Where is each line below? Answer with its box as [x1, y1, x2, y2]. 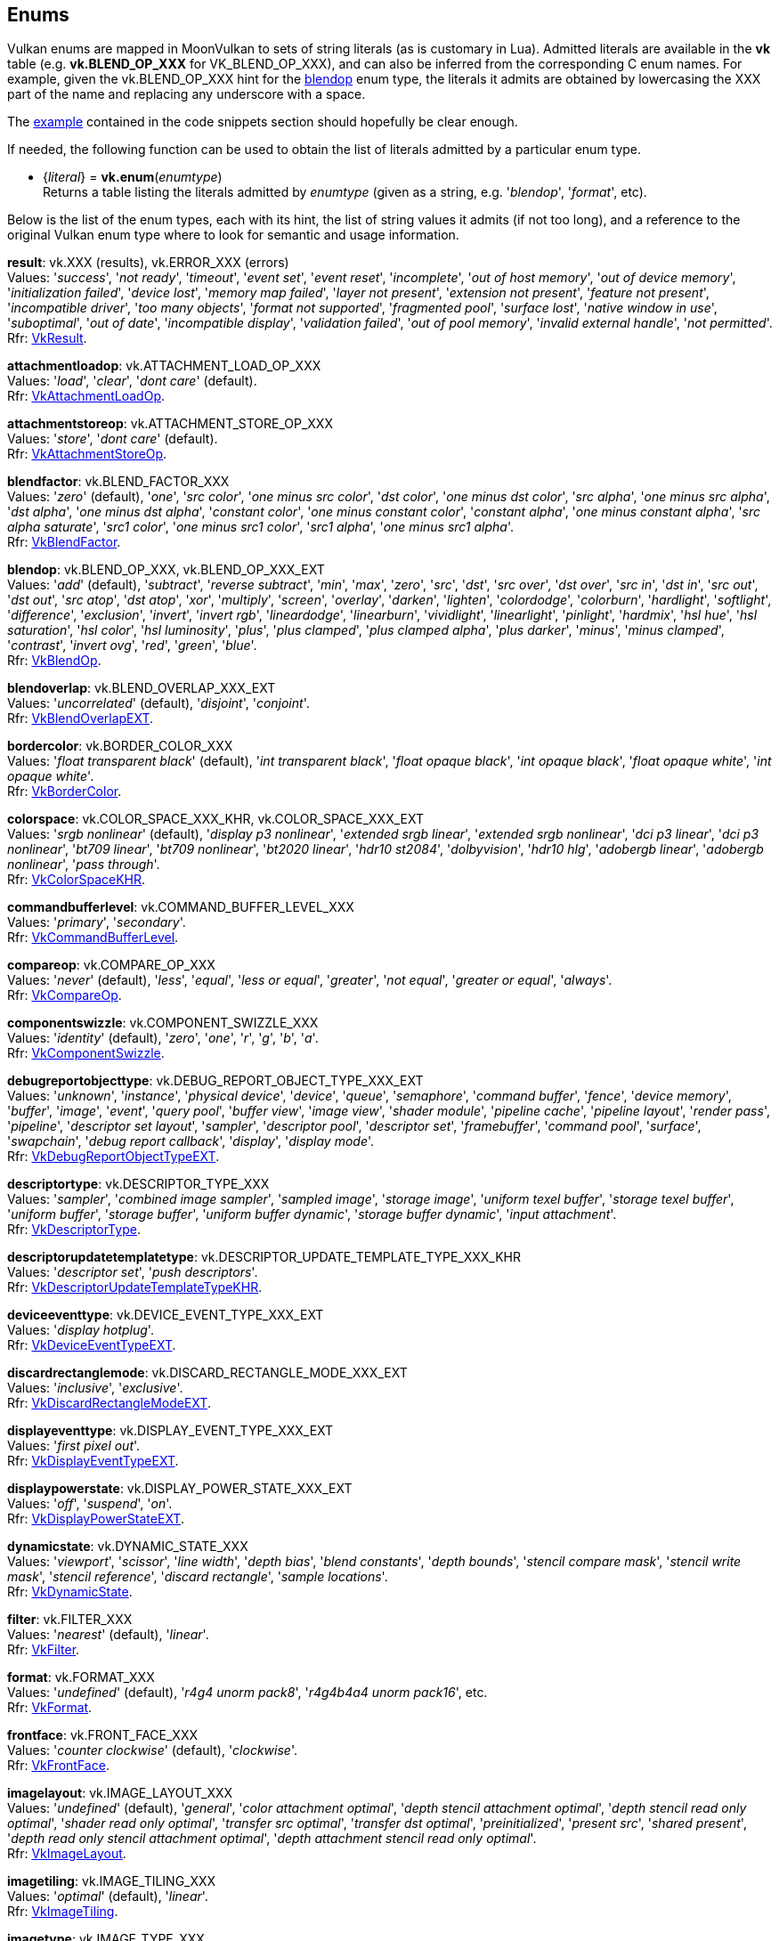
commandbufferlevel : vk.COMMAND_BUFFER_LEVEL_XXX [7, 899, 354, 915]
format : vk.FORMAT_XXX [7, 1669, 155, 1685]
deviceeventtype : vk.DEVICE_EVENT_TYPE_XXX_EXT [7, 1307, 324, 1323]
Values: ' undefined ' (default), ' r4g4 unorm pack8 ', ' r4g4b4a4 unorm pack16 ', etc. [7, 1685, 488, 1701]
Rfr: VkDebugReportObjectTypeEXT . [7, 1149, 220, 1165]
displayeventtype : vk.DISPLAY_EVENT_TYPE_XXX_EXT [7, 1423, 334, 1439]
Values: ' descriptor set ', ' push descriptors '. [7, 1264, 258, 1280]
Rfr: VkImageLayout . [7, 1846, 126, 1862]
